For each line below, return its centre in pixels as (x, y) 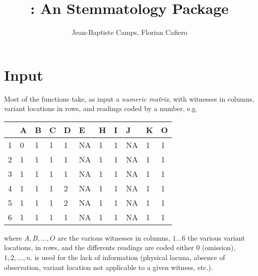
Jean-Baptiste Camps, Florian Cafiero (129, 32)
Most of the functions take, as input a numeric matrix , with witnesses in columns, (129, 98)
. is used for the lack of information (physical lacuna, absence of (128, 257)
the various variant (216, 237)
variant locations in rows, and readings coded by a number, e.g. (101, 108)
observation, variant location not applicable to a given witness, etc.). (109, 267)
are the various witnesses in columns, (114, 237)
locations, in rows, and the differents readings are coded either (99, 247)
